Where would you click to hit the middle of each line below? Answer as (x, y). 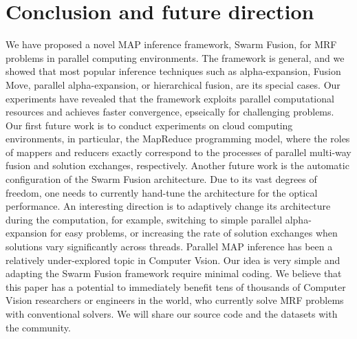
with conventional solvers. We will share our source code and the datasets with (172, 314)
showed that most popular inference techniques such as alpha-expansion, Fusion (173, 71)
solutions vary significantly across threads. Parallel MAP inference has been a (169, 247)
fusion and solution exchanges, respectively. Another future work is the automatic (177, 165)
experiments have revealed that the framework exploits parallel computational (170, 98)
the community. (38, 327)
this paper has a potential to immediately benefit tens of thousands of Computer (176, 286)
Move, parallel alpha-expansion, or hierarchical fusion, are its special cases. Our (173, 84)
